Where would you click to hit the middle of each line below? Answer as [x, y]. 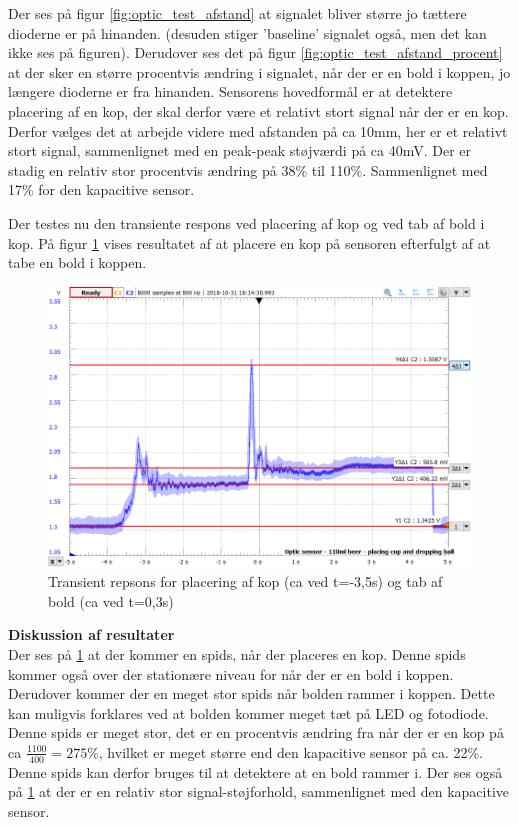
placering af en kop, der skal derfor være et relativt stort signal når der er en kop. [258, 110]
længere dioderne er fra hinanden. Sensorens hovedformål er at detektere [230, 91]
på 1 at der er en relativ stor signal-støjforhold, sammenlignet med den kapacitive [259, 791]
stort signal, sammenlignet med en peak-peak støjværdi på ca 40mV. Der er [240, 150]
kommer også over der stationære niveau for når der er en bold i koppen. [231, 673]
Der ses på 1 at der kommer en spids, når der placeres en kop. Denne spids [237, 653]
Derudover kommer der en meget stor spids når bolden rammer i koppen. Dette [251, 693]
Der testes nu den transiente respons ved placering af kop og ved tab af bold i [246, 222]
